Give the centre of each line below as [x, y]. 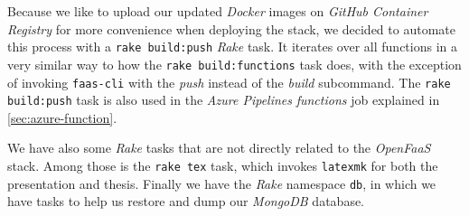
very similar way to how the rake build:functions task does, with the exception [234, 64]
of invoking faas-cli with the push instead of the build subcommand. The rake [229, 82]
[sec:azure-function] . [62, 117]
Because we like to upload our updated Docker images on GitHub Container [218, 11]
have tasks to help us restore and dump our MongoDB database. [186, 201]
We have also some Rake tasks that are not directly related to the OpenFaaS [219, 148]
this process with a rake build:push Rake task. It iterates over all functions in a [232, 47]
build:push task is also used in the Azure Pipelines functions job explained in [224, 100]
